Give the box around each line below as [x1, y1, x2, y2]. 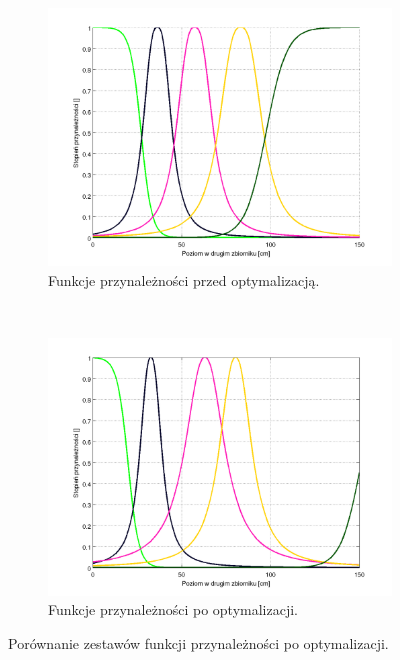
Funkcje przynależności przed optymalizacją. [48, 269, 320, 290]
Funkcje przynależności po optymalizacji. [48, 599, 298, 620]
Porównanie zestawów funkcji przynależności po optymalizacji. [8, 632, 389, 653]
